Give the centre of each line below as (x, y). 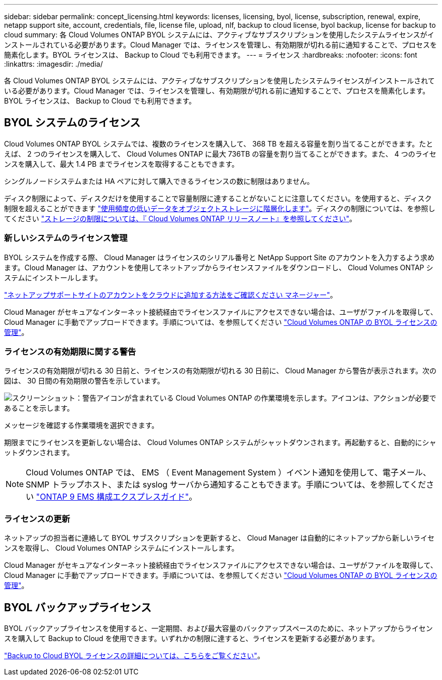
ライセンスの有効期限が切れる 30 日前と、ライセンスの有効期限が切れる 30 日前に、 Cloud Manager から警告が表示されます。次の (220, 371)
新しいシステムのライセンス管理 (66, 238)
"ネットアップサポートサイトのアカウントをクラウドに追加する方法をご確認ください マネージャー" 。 (171, 295)
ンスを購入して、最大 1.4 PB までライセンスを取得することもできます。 (122, 164)
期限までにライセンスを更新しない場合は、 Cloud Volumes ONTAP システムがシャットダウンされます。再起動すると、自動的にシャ (220, 443)
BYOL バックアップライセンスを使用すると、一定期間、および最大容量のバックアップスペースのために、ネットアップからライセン (218, 628)
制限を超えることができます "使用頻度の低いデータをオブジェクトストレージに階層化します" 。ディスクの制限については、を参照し (220, 208)
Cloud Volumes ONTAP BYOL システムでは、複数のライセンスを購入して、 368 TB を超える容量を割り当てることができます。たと (219, 143)
